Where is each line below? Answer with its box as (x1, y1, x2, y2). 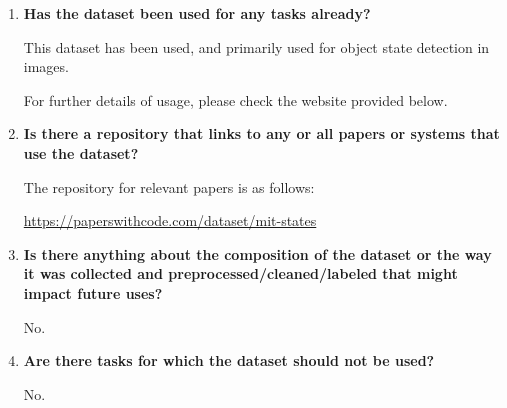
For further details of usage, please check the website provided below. (23, 89, 448, 110)
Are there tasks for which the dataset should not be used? (23, 350, 435, 371)
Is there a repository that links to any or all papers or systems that (23, 123, 500, 144)
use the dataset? (23, 142, 139, 163)
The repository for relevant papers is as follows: (23, 176, 315, 197)
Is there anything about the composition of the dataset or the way (23, 243, 492, 264)
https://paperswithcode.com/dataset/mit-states (23, 210, 317, 231)
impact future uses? (23, 282, 163, 303)
